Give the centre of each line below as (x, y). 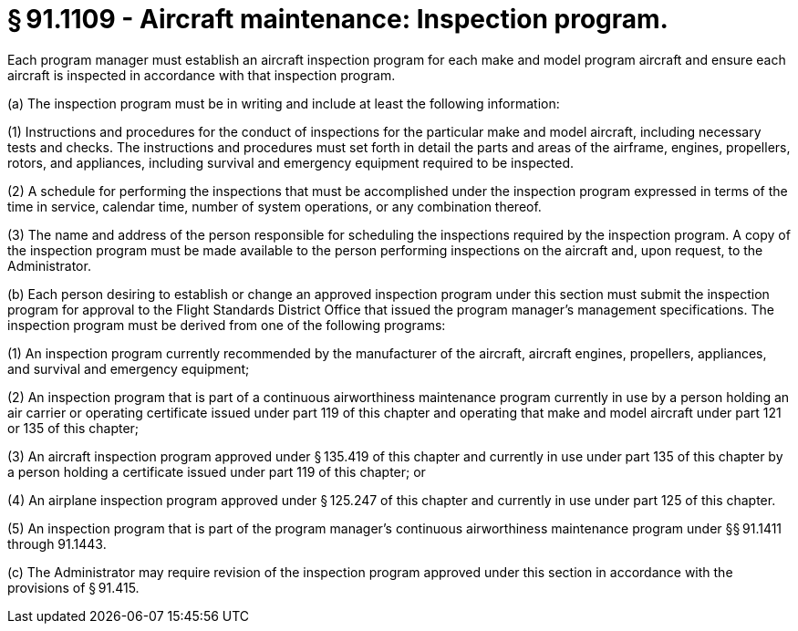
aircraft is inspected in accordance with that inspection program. (202, 75)
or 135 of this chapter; (73, 428)
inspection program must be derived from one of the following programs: (227, 325)
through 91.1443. (57, 543)
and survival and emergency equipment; (129, 368)
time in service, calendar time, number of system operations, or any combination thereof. (275, 206)
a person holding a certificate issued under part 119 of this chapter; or (217, 471)
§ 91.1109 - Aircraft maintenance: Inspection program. (338, 19)
